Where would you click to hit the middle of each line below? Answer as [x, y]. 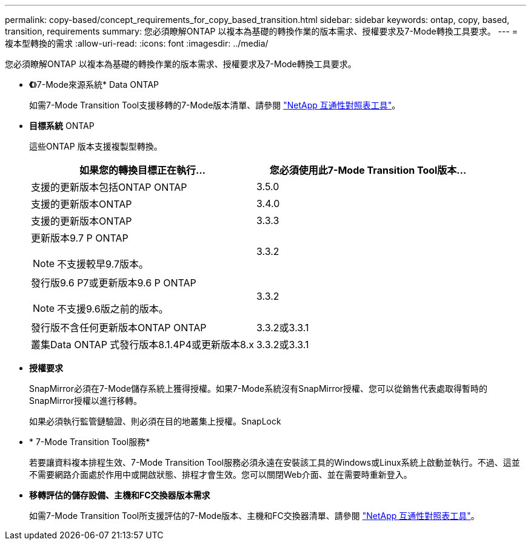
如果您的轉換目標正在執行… [142, 170]
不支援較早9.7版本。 [103, 264]
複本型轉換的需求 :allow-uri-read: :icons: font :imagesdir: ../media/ [137, 43]
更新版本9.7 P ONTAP [80, 238]
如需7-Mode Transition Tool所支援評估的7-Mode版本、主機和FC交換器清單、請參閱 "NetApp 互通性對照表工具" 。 [254, 516]
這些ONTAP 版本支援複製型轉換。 [96, 146]
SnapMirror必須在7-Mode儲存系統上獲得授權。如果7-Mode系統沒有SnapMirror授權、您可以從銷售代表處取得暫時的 [259, 388]
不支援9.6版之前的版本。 [113, 309]
